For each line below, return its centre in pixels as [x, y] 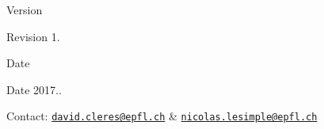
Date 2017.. [34, 89]
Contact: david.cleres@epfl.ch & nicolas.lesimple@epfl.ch [162, 116]
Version [25, 9]
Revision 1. [33, 36]
